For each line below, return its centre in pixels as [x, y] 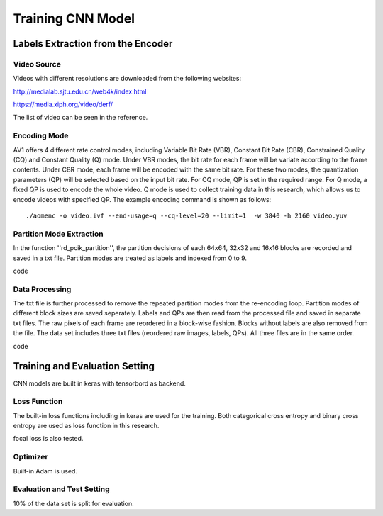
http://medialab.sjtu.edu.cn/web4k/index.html [80, 91]
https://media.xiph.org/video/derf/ [63, 105]
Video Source [37, 64]
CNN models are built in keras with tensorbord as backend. [99, 383]
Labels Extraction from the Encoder [93, 44]
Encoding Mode [41, 136]
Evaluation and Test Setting [61, 489]
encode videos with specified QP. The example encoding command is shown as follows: [142, 199]
